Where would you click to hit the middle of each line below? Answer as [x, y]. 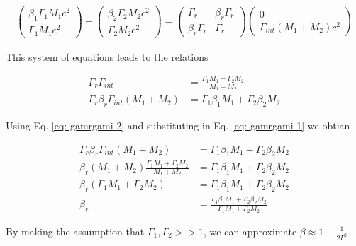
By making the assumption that [75, 231]
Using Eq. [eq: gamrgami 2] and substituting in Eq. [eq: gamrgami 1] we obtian [178, 125]
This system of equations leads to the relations [107, 56]
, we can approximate [250, 231]
